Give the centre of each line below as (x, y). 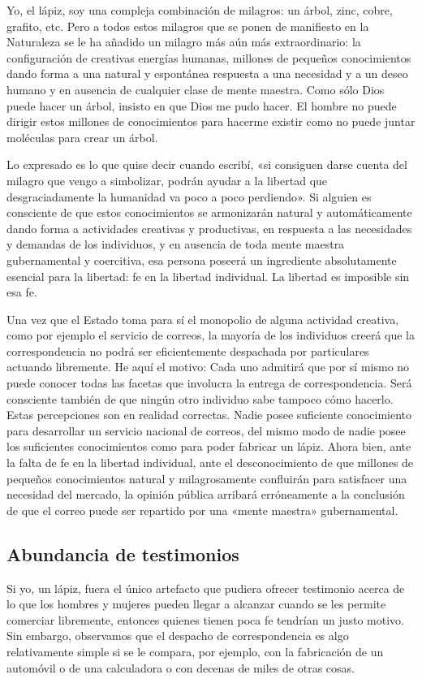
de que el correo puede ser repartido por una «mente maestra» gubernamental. (202, 510)
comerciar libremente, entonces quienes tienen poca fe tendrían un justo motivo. (205, 619)
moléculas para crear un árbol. (82, 137)
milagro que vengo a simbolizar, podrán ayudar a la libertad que (167, 180)
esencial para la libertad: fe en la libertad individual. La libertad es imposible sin (208, 276)
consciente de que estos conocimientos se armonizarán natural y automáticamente (209, 212)
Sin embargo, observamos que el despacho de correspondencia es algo (178, 636)
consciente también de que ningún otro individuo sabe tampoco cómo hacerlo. (200, 398)
